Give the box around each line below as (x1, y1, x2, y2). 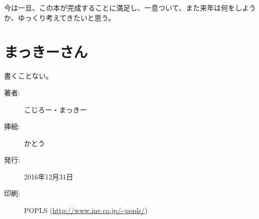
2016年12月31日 (24, 171, 73, 181)
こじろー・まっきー (24, 104, 87, 114)
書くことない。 (4, 70, 53, 81)
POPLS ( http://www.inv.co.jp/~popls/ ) (24, 205, 148, 215)
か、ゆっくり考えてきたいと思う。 (4, 12, 115, 22)
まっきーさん (4, 41, 88, 62)
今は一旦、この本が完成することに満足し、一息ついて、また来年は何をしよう (4, 2, 256, 12)
